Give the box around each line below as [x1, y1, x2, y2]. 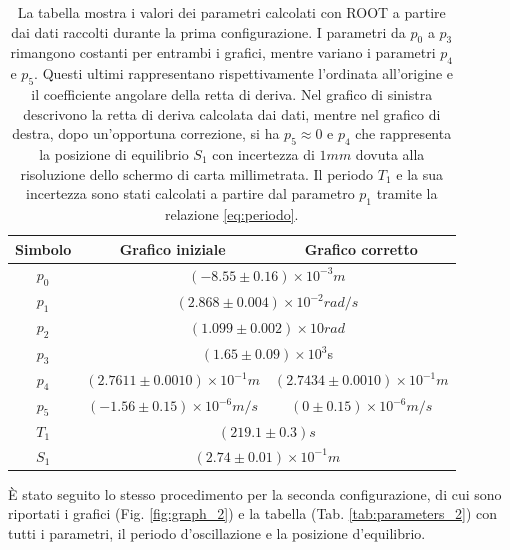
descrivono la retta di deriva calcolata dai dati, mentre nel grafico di [23, 103, 441, 124]
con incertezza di [212, 143, 315, 164]
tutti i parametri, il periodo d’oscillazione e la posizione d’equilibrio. [8, 522, 426, 543]
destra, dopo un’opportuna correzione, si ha [12, 123, 280, 144]
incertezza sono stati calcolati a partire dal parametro [26, 183, 355, 204]
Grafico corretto [304, 238, 418, 259]
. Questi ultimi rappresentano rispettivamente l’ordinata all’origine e [34, 63, 454, 84]
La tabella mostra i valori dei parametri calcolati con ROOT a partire [17, 2, 446, 22]
